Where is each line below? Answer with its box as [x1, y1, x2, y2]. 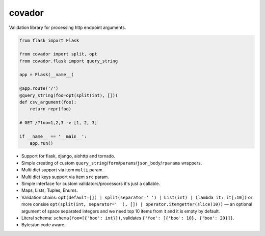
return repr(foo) [29, 106, 72, 112]
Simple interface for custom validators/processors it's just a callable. [21, 181, 160, 186]
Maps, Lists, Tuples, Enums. [21, 187, 78, 193]
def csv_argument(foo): [19, 100, 77, 105]
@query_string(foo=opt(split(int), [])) [19, 92, 118, 98]
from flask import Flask [19, 37, 79, 43]
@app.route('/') [19, 86, 59, 91]
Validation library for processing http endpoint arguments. [9, 25, 126, 30]
